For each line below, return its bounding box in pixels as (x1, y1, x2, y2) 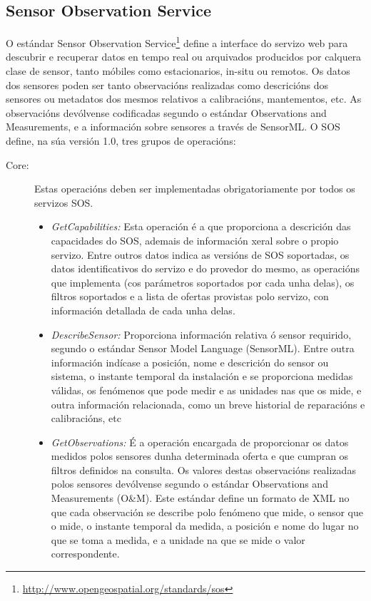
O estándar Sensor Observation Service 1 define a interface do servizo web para (6, 34, 348, 50)
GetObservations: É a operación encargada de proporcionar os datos (51, 434, 349, 449)
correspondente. (51, 546, 120, 561)
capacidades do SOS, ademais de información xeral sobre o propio (51, 232, 339, 247)
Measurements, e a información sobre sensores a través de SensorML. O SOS (6, 119, 340, 134)
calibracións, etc (51, 411, 121, 426)
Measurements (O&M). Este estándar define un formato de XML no (51, 490, 350, 505)
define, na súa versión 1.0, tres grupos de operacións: (6, 133, 236, 148)
